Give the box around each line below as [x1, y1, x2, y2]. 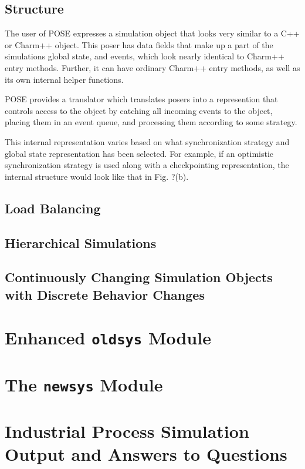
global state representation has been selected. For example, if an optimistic [5, 147, 274, 159]
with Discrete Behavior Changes [5, 285, 205, 303]
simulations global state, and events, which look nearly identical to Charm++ [5, 50, 284, 62]
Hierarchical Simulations [5, 233, 157, 252]
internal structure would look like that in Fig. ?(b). [5, 170, 189, 182]
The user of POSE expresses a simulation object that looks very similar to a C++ [5, 27, 300, 39]
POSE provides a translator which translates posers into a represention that [5, 93, 278, 105]
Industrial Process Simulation [5, 419, 249, 443]
